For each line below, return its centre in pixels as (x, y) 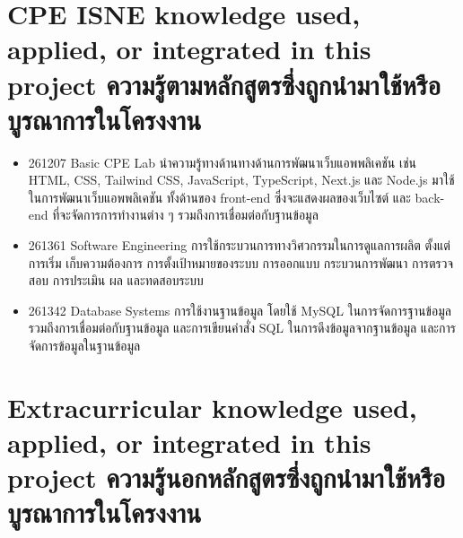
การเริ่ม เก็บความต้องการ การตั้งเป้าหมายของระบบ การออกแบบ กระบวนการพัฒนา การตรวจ (241, 262)
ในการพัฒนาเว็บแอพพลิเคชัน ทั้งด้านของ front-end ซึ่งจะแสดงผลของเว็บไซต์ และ (219, 197)
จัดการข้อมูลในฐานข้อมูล (84, 346)
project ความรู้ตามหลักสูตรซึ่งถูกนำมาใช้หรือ (224, 84)
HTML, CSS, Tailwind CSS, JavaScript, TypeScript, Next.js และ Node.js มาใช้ (241, 180)
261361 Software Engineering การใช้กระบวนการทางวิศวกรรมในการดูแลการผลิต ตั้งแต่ (239, 245)
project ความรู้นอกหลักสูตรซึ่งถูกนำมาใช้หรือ (227, 477)
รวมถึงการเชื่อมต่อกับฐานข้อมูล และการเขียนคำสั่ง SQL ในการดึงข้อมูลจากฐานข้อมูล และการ (242, 328)
